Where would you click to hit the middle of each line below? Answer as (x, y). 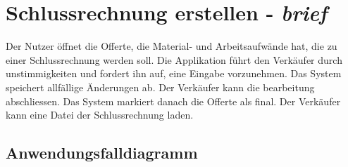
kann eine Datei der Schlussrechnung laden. (100, 115)
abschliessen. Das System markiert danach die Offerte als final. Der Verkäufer (173, 101)
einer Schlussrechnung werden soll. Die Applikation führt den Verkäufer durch (174, 59)
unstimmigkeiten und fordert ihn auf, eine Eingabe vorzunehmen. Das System (174, 73)
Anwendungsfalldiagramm (102, 153)
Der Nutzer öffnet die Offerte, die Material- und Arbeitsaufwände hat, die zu (172, 46)
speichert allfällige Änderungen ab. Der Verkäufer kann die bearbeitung (160, 87)
